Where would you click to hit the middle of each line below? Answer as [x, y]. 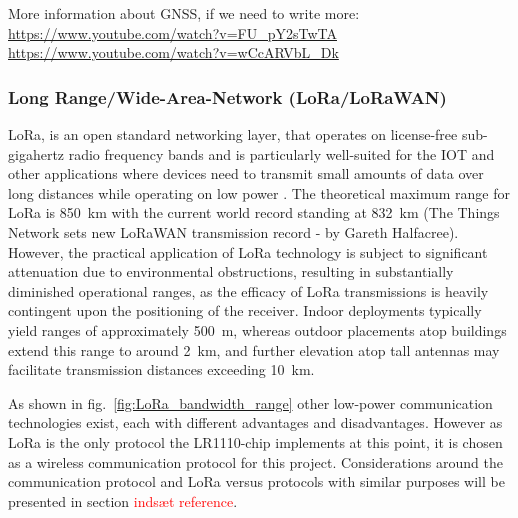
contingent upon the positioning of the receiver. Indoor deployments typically [245, 310]
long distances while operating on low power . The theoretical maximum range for [259, 192]
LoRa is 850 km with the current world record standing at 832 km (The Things [254, 212]
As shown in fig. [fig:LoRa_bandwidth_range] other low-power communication [250, 402]
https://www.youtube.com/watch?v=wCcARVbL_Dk [173, 52]
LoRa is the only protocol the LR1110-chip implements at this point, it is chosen [255, 441]
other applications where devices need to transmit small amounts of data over [246, 173]
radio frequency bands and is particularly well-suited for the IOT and [281, 153]
